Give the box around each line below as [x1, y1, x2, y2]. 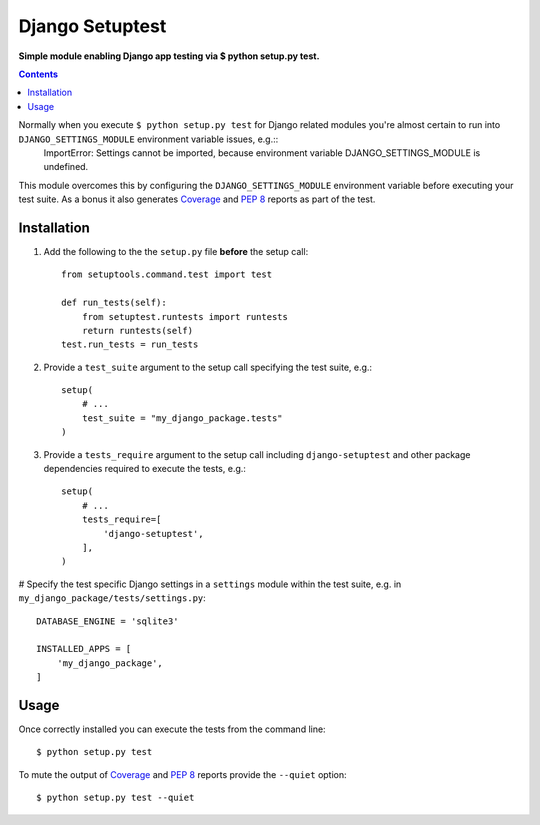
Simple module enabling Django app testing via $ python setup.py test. [18, 50, 320, 62]
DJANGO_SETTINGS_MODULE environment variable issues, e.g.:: [18, 133, 279, 145]
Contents [18, 68, 59, 80]
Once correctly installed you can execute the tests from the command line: [18, 723, 326, 735]
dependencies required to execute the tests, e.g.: [43, 463, 247, 475]
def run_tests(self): [61, 297, 167, 309]
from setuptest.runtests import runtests [81, 311, 289, 322]
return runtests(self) [81, 325, 194, 336]
